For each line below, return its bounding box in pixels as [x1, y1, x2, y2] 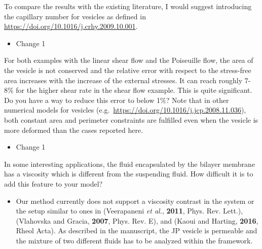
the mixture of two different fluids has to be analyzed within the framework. [16, 235, 253, 245]
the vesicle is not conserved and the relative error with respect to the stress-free [4, 64, 251, 75]
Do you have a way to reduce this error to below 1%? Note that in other [4, 94, 229, 105]
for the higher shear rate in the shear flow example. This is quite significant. [16, 85, 252, 95]
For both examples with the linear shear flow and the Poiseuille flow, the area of [4, 55, 253, 65]
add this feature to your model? [4, 178, 103, 189]
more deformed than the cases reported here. [4, 124, 143, 135]
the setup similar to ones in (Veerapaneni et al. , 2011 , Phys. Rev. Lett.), [16, 205, 243, 216]
